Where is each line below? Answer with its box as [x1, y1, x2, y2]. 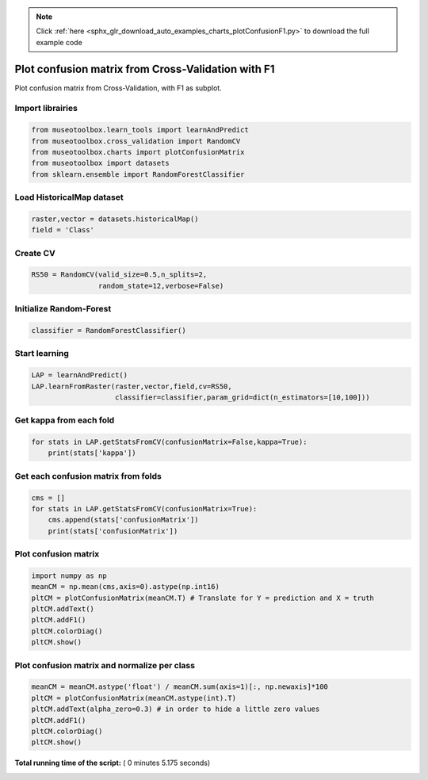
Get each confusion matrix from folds [14, 470, 162, 481]
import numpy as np [31, 571, 107, 580]
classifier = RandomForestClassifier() [31, 326, 186, 335]
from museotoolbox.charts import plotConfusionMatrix [31, 147, 245, 157]
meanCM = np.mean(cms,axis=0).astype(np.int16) [31, 583, 220, 591]
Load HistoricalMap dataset [14, 192, 124, 203]
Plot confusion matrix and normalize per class [14, 660, 196, 671]
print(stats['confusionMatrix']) [48, 526, 178, 535]
